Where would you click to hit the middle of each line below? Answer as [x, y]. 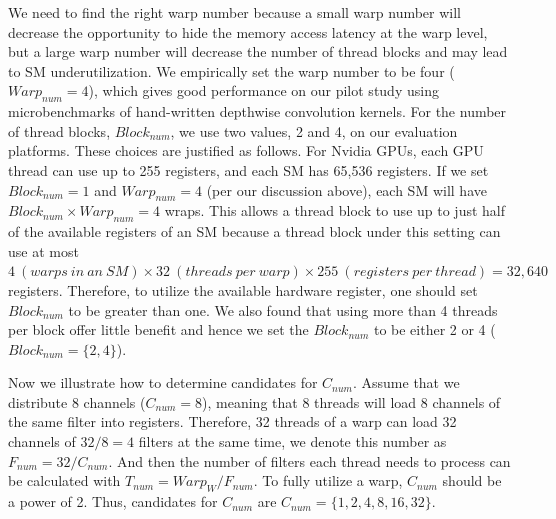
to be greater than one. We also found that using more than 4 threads [283, 309]
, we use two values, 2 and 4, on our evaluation [314, 130]
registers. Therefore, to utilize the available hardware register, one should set [243, 289]
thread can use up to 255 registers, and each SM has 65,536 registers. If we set [248, 169]
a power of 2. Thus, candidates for [113, 501]
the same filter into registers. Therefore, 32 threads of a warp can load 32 [232, 421]
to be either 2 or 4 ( [434, 329]
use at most [43, 250]
